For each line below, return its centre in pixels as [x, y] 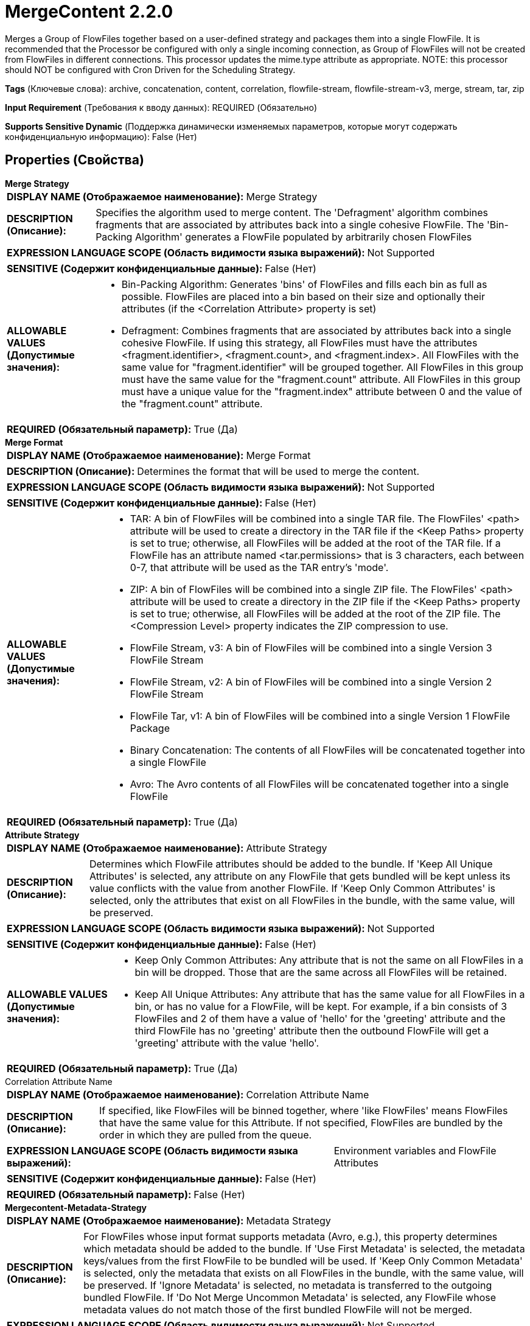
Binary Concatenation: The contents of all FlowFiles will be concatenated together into [327, 750]
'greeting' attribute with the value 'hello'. [227, 1043]
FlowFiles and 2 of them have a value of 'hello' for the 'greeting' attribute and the [320, 1018]
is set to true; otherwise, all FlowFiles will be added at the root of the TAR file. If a [315, 543]
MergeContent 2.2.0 [89, 12]
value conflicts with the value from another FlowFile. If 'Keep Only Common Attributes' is [292, 888]
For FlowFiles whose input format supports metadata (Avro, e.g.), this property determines [291, 1236]
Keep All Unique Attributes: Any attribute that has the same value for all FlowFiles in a [330, 994]
